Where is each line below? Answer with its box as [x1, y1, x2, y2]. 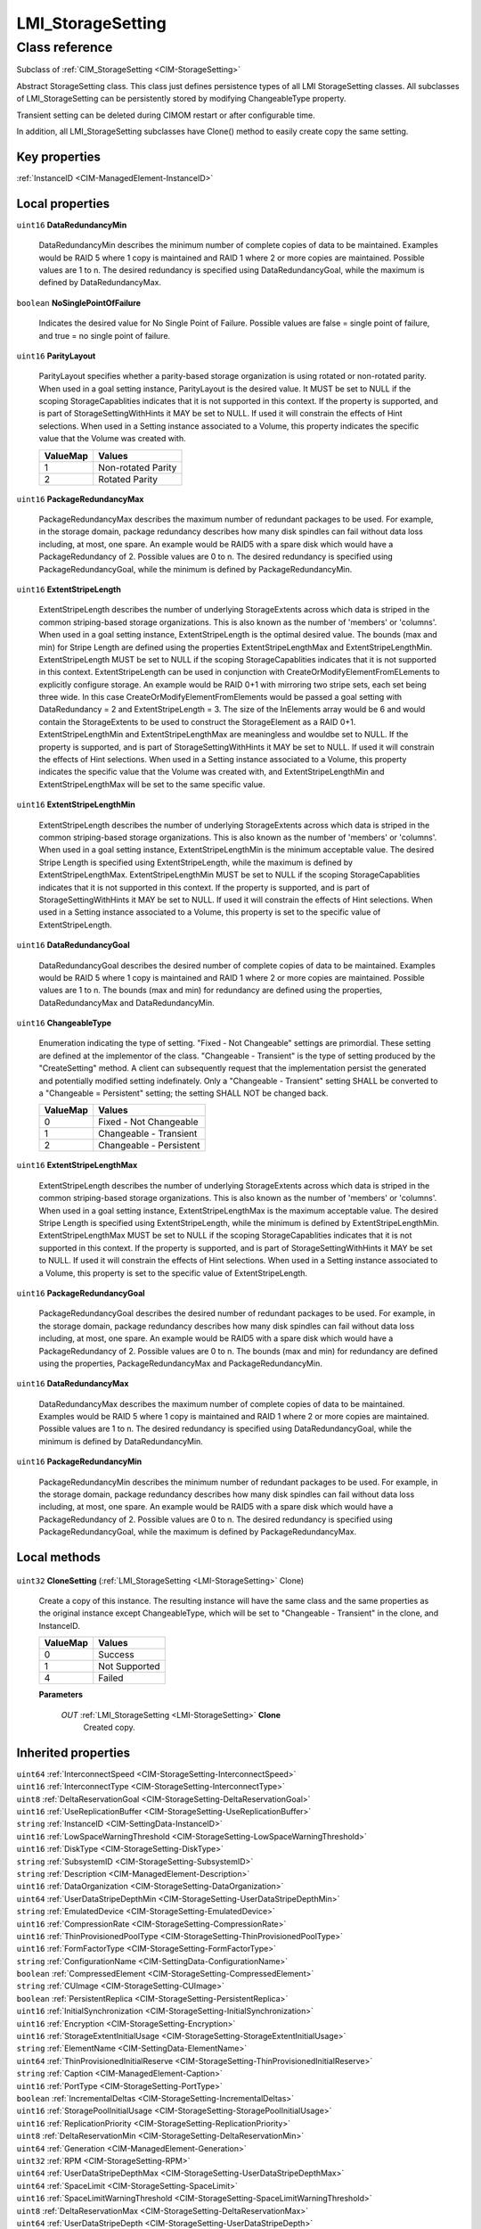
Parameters [38, 1690, 84, 1700]
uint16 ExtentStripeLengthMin [16, 799, 135, 810]
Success [98, 1649, 135, 1661]
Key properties [16, 149, 102, 164]
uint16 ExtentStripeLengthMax [16, 1160, 138, 1171]
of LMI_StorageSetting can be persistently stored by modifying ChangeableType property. [16, 94, 346, 104]
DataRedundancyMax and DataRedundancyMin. [38, 997, 215, 1008]
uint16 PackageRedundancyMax [16, 493, 144, 504]
